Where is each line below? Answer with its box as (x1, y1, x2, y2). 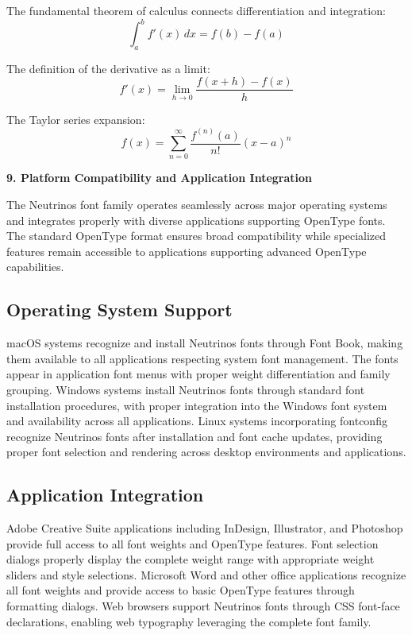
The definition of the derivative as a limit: (6, 60, 210, 76)
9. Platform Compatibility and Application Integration (6, 169, 313, 186)
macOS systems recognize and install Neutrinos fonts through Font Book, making (6, 335, 403, 351)
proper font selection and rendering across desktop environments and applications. (6, 443, 406, 460)
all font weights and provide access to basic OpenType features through (6, 582, 355, 598)
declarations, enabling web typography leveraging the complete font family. (6, 613, 372, 629)
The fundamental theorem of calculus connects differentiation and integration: (6, 2, 386, 18)
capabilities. (6, 258, 64, 275)
